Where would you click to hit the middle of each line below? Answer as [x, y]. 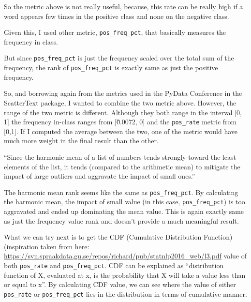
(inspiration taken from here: [47, 246]
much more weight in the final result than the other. [81, 141]
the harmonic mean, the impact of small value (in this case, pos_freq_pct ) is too [125, 202]
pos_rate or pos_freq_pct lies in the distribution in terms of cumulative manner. [125, 294]
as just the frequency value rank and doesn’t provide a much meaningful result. [121, 220]
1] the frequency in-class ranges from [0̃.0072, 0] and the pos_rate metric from [120, 122]
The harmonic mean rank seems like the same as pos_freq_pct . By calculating [121, 192]
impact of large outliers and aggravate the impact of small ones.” [100, 176]
